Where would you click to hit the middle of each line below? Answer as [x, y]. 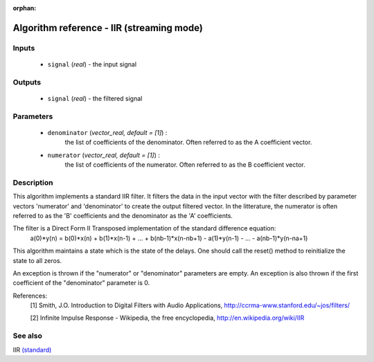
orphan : [25, 8]
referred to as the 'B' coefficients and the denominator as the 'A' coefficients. [123, 215]
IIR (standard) [32, 350]
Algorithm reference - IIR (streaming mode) [108, 28]
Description [33, 182]
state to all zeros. [37, 260]
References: [30, 296]
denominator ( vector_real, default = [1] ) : [107, 132]
